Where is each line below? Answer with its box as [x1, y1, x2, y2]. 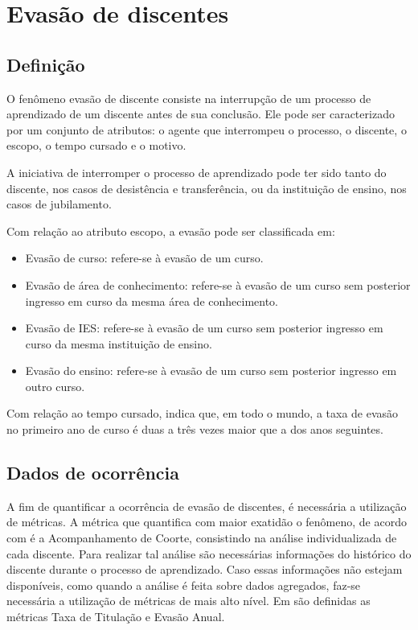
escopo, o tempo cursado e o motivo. [6, 137, 186, 154]
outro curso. [25, 377, 85, 394]
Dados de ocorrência [6, 460, 179, 485]
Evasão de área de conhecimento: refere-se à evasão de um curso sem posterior [25, 276, 411, 293]
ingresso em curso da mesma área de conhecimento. [25, 292, 278, 309]
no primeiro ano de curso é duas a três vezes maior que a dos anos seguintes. [6, 421, 383, 438]
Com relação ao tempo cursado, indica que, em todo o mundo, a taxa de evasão [6, 405, 399, 422]
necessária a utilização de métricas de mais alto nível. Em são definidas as [6, 592, 371, 609]
